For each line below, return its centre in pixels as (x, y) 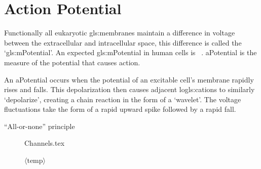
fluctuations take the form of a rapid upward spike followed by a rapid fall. (120, 109)
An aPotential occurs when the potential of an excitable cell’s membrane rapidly (129, 79)
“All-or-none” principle (40, 126)
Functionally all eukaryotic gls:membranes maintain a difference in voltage (120, 33)
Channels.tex (45, 143)
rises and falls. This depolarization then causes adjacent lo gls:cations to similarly (129, 89)
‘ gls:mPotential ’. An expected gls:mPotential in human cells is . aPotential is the (130, 52)
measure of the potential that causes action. (72, 62)
